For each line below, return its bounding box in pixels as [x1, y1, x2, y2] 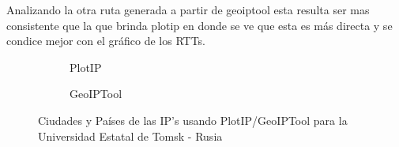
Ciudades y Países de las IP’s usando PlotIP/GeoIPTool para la [38, 111, 348, 128]
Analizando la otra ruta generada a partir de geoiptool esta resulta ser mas [6, 2, 370, 17]
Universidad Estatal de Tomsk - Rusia [38, 127, 223, 144]
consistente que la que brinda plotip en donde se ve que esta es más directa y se [6, 17, 393, 33]
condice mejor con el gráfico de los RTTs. [6, 32, 205, 49]
